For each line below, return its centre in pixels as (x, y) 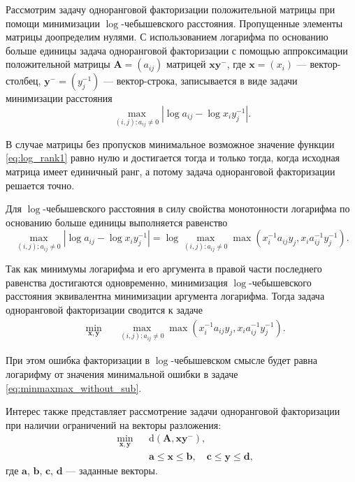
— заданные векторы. (112, 470)
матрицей (186, 64)
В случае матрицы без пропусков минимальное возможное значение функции (170, 144)
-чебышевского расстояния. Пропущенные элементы (232, 23)
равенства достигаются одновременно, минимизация (117, 282)
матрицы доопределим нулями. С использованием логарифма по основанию (167, 37)
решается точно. (40, 185)
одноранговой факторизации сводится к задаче (104, 309)
